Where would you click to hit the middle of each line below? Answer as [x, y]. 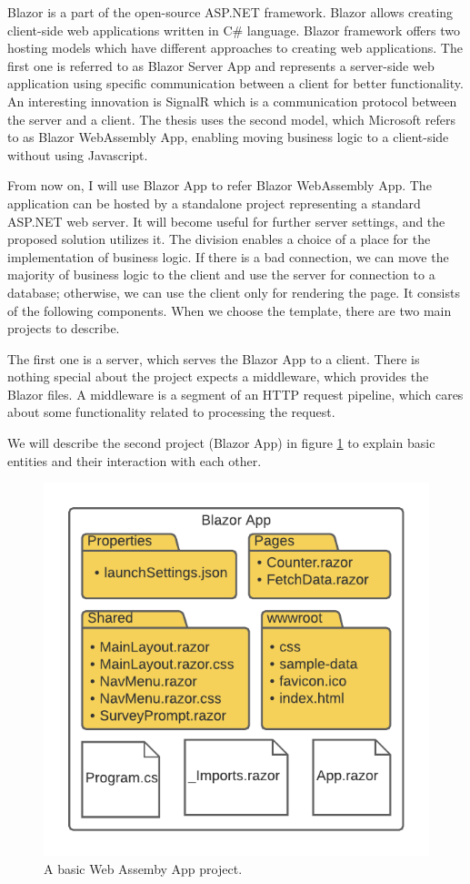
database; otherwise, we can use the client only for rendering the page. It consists [234, 292]
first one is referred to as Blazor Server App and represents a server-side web [221, 65]
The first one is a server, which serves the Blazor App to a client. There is [214, 358]
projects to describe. [64, 328]
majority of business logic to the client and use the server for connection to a [221, 274]
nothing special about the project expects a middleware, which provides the [218, 376]
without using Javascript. [78, 154]
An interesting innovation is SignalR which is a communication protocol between [232, 101]
